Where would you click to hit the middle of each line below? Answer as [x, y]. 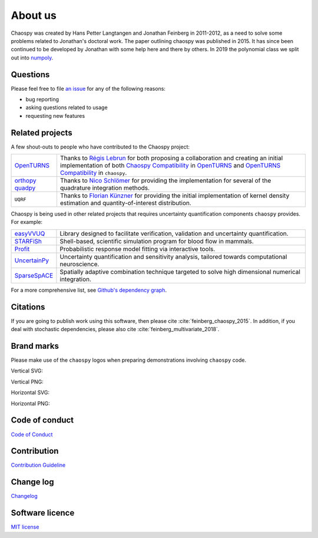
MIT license [25, 527]
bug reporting [42, 100]
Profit [22, 249]
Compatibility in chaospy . [93, 173]
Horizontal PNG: [30, 403]
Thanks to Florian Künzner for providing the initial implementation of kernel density [175, 196]
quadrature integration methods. [105, 188]
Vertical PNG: [27, 382]
